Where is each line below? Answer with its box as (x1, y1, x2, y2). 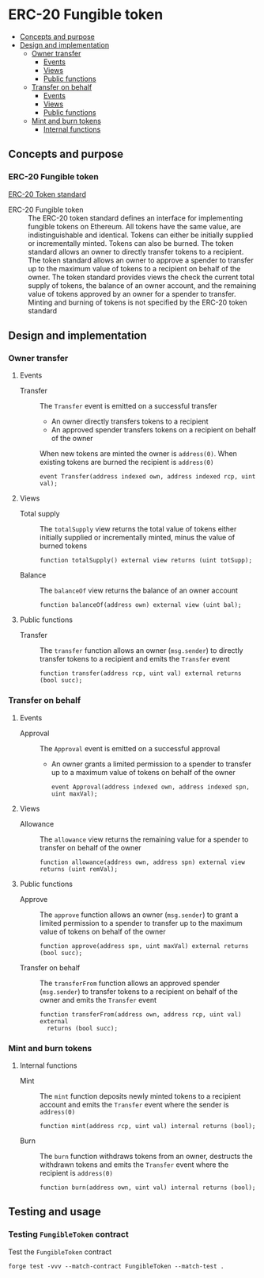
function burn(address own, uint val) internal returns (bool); (39, 1184, 256, 1192)
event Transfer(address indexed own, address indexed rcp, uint (39, 473, 256, 481)
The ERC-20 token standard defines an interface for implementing (28, 213, 243, 223)
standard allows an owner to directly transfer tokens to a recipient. (28, 247, 244, 256)
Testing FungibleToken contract (8, 1229, 129, 1240)
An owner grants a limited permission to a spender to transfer (51, 759, 251, 769)
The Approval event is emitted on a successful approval (39, 743, 221, 753)
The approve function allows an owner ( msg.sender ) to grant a (39, 910, 239, 919)
